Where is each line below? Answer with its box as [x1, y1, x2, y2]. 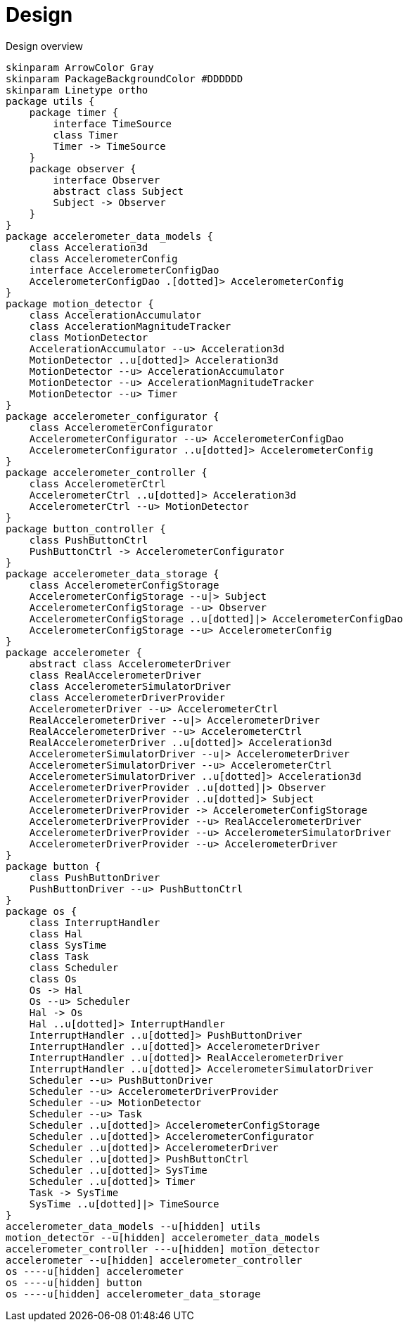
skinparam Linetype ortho [6, 84, 148, 96]
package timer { [29, 106, 119, 118]
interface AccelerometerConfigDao [29, 264, 219, 276]
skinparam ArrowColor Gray [6, 61, 154, 73]
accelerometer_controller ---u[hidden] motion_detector [6, 1243, 320, 1255]
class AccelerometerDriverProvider [29, 691, 225, 703]
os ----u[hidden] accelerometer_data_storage [6, 1288, 261, 1300]
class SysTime [29, 939, 107, 951]
